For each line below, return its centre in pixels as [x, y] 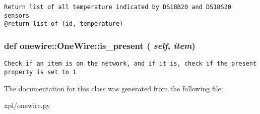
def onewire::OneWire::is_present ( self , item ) [100, 45]
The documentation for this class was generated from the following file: [114, 88]
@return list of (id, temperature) [64, 24]
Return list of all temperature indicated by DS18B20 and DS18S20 [118, 7]
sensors [17, 15]
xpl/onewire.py [27, 105]
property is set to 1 [40, 72]
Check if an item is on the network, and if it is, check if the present [131, 64]
